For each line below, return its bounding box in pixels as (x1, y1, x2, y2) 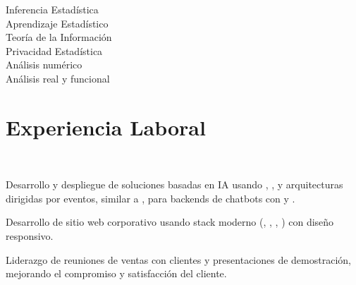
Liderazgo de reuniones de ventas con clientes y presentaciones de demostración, (6, 252, 351, 267)
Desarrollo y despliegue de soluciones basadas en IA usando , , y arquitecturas (6, 177, 343, 192)
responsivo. (6, 229, 54, 243)
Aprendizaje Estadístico (6, 16, 109, 30)
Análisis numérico (6, 57, 82, 72)
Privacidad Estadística (6, 43, 103, 58)
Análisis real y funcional (6, 71, 110, 85)
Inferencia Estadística (6, 2, 99, 16)
